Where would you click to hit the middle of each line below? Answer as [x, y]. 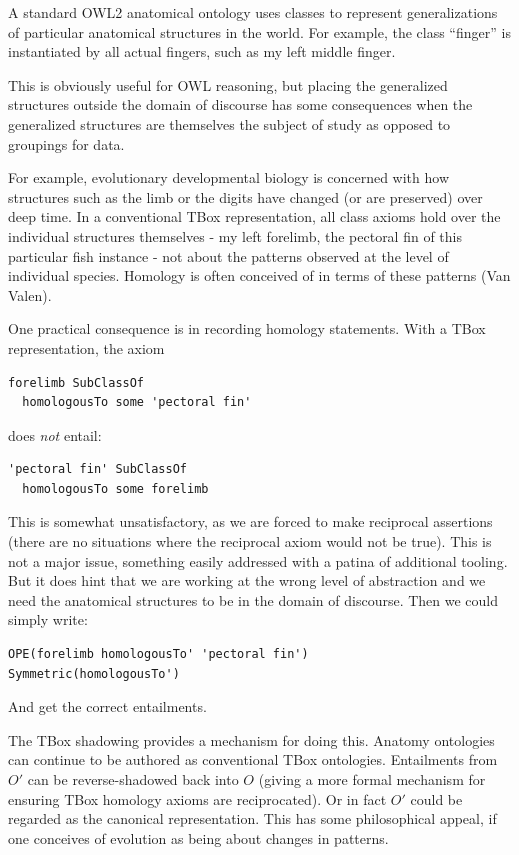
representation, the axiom [86, 347]
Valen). [30, 294]
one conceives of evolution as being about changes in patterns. [198, 837]
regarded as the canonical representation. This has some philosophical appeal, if [252, 818]
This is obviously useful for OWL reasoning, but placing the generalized [228, 84]
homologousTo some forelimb [115, 488]
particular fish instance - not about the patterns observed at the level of [228, 255]
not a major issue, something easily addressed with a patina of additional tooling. [258, 560]
